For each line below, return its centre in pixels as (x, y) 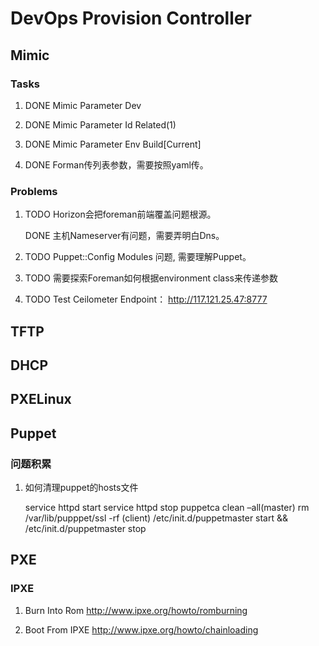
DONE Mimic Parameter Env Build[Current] (113, 144)
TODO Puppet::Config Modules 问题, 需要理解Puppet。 (138, 257)
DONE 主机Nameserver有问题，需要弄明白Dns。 (124, 236)
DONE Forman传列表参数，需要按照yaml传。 (116, 164)
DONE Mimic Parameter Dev (83, 105)
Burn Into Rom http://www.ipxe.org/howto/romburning (136, 610)
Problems (34, 191)
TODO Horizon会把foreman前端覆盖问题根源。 (120, 214)
